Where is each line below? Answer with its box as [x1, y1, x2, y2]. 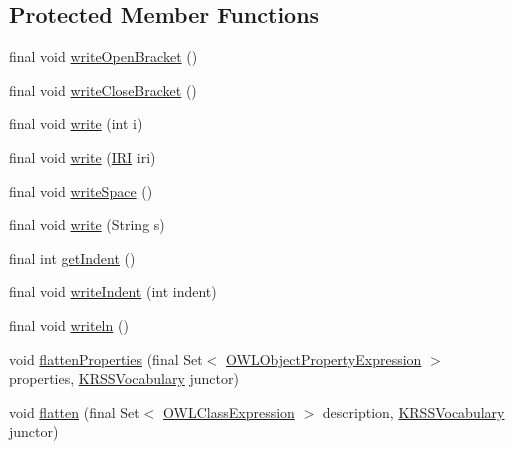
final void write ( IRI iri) [9, 146, 156, 167]
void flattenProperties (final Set [9, 348, 203, 369]
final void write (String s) [9, 214, 165, 235]
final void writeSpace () [9, 180, 153, 201]
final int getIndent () [9, 247, 136, 268]
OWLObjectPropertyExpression [226, 348, 422, 369]
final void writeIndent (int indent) [9, 281, 217, 302]
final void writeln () [9, 314, 129, 335]
